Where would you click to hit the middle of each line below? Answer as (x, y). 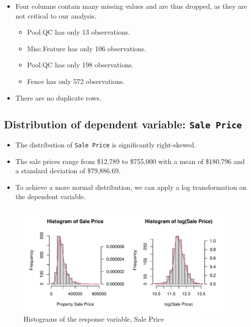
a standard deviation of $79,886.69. (68, 171)
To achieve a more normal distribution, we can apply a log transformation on (131, 187)
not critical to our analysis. (56, 15)
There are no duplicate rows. (58, 97)
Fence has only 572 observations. (76, 81)
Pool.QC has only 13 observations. (79, 32)
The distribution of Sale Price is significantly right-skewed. (106, 144)
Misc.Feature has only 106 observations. (87, 48)
